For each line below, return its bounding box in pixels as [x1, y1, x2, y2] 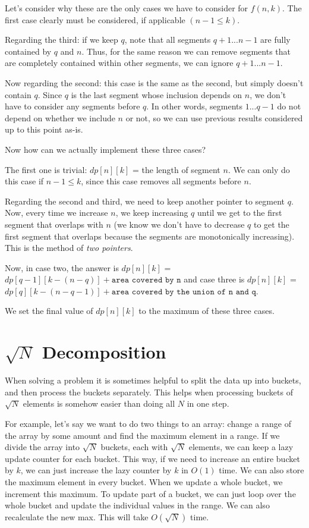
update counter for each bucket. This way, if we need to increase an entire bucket [5, 452, 300, 464]
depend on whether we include [5, 111, 115, 124]
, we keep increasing [115, 206, 188, 219]
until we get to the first [197, 206, 282, 219]
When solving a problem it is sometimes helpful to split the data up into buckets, [5, 374, 301, 386]
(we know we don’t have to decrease [113, 218, 245, 230]
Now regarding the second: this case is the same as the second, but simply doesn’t [5, 76, 304, 89]
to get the [253, 218, 289, 230]
